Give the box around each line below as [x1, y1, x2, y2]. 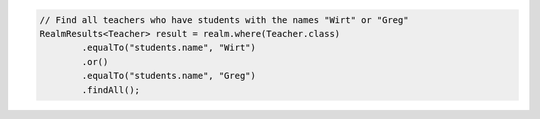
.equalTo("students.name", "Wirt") [81, 42, 257, 54]
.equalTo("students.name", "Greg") [81, 70, 257, 82]
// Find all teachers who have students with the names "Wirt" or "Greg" [39, 14, 409, 25]
